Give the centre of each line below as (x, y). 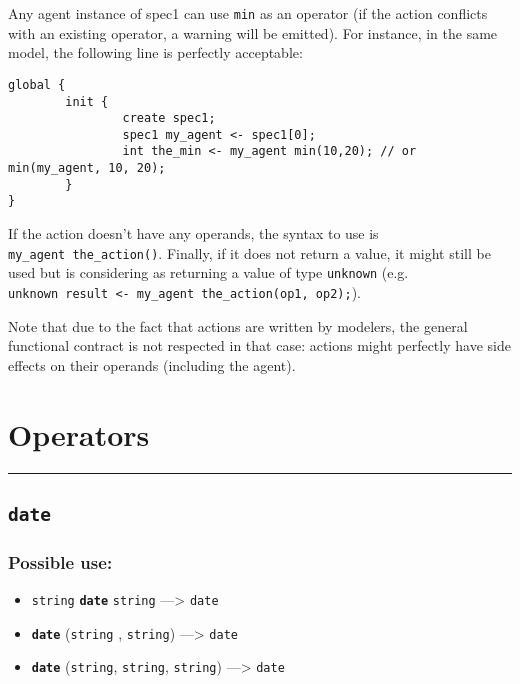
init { (87, 101)
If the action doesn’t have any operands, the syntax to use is (193, 233)
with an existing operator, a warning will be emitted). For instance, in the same (253, 32)
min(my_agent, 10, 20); (87, 168)
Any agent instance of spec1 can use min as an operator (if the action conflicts (248, 13)
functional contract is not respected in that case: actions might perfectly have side (259, 345)
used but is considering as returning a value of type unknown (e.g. (208, 272)
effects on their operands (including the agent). (152, 364)
